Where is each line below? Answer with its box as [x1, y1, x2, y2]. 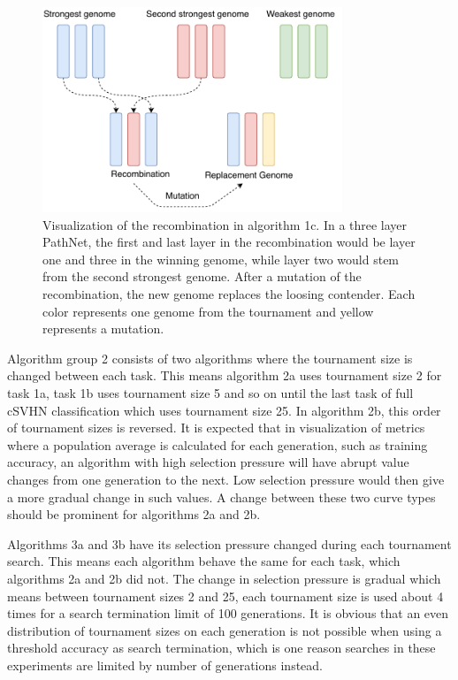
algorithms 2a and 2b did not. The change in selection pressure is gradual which [7, 569, 441, 587]
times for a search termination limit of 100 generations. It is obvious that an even [7, 604, 449, 623]
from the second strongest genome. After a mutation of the [42, 267, 362, 286]
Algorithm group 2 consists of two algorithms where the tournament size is [7, 348, 413, 367]
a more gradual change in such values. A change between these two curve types [7, 487, 436, 506]
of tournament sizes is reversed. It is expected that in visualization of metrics [7, 418, 425, 437]
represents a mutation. [42, 319, 164, 338]
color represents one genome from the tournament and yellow [42, 302, 374, 320]
